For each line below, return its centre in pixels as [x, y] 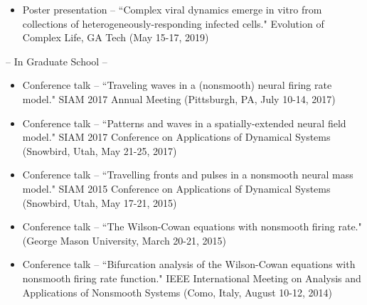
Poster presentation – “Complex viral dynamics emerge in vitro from [172, 9]
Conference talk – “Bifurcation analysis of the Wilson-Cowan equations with [189, 264]
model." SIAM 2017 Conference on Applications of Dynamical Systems [176, 137]
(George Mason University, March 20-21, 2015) [124, 240]
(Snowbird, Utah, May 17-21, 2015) [100, 202]
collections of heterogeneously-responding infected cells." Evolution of [173, 23]
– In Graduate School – [57, 61]
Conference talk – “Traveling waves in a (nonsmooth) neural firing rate [177, 85]
